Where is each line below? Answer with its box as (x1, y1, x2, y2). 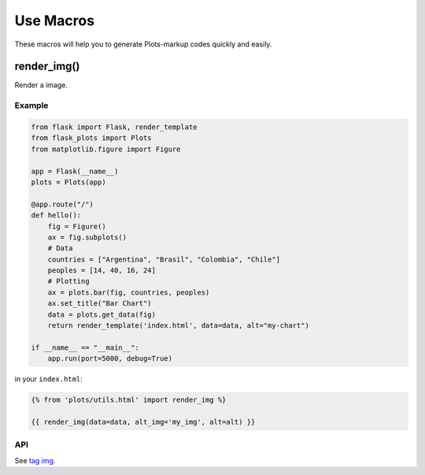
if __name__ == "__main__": (31, 343, 139, 352)
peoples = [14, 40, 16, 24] (47, 266, 157, 275)
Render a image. (14, 80, 68, 90)
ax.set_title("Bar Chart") (47, 299, 153, 308)
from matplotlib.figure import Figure (31, 144, 181, 154)
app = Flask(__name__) (31, 166, 119, 176)
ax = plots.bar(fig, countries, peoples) (47, 288, 210, 297)
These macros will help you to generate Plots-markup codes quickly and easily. (14, 39, 272, 49)
